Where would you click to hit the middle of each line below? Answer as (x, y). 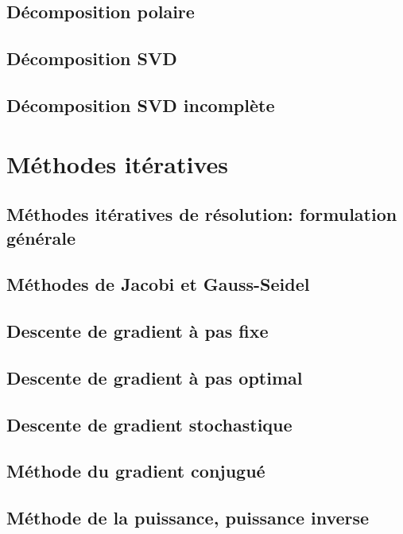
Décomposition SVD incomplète (141, 104)
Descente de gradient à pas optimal (155, 377)
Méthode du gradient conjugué (136, 471)
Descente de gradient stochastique (149, 424)
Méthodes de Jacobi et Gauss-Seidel (158, 284)
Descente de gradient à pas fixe (138, 331)
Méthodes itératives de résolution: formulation (202, 214)
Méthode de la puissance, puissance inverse (188, 518)
